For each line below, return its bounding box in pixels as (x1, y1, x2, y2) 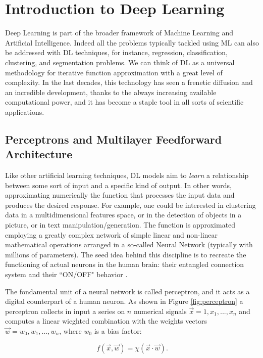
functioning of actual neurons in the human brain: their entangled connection (5, 259, 244, 270)
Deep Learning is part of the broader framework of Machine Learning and (5, 27, 234, 38)
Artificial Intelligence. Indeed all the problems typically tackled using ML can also (5, 37, 259, 48)
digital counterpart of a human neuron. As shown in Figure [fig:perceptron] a (5, 296, 243, 306)
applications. (5, 106, 44, 117)
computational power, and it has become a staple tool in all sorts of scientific (5, 97, 244, 107)
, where (59, 325, 82, 336)
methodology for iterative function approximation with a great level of (5, 67, 223, 77)
